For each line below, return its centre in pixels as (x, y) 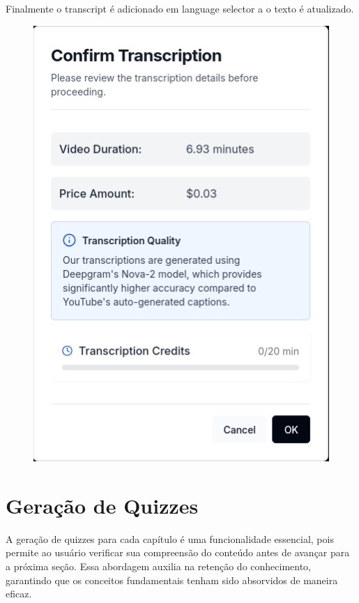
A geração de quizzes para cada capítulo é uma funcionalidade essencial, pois (170, 538)
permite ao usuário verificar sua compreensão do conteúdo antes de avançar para (178, 552)
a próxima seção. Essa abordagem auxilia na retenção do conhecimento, (159, 566)
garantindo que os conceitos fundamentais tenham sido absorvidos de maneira (172, 580)
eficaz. (19, 594)
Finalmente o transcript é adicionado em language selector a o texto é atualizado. (180, 8)
